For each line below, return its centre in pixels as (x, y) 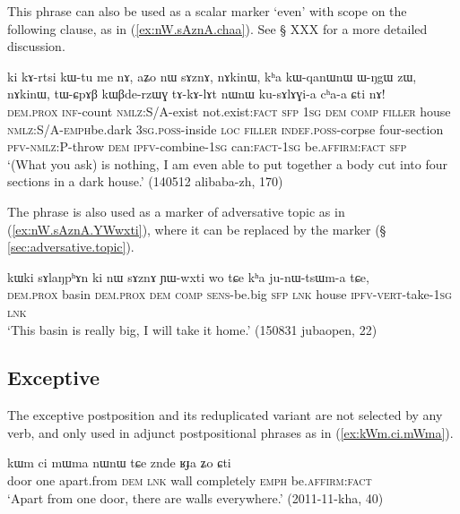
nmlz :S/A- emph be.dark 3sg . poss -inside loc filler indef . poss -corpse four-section (226, 128)
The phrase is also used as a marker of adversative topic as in (176, 211)
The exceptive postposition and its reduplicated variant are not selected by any (225, 415)
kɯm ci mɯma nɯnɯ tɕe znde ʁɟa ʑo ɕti (119, 463)
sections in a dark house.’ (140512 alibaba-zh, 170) (145, 181)
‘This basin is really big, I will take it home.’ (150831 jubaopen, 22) (192, 329)
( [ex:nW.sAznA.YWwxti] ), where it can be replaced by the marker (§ (197, 229)
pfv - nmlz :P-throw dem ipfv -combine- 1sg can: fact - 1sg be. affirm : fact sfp (207, 146)
